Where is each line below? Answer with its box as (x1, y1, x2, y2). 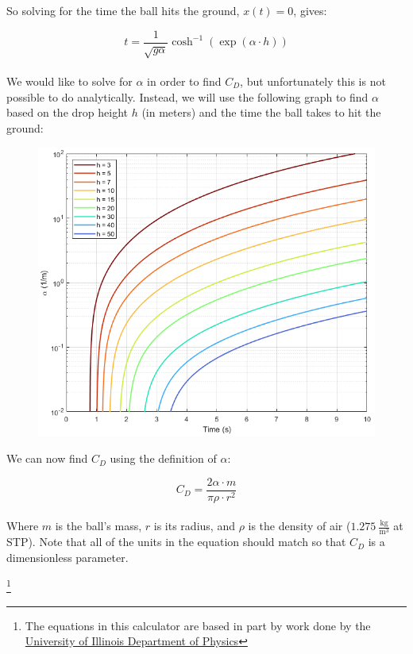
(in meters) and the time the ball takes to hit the (141, 104, 381, 121)
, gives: (293, 2, 327, 18)
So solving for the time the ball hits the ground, (6, 2, 240, 18)
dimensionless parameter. (6, 549, 129, 566)
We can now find (6, 450, 88, 467)
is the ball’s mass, (55, 517, 142, 534)
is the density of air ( (248, 517, 351, 534)
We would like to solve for (6, 73, 133, 90)
